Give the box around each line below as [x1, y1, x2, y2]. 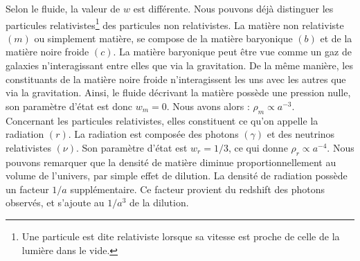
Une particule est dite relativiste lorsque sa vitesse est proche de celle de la [21, 228, 340, 243]
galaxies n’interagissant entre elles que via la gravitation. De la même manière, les [6, 58, 353, 73]
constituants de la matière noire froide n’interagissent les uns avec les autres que [6, 71, 346, 86]
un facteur [6, 181, 49, 196]
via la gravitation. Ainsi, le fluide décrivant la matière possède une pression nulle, [6, 85, 351, 100]
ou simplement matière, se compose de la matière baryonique [34, 30, 293, 45]
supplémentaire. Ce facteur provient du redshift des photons [70, 181, 325, 196]
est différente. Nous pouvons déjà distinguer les [133, 1, 334, 15]
